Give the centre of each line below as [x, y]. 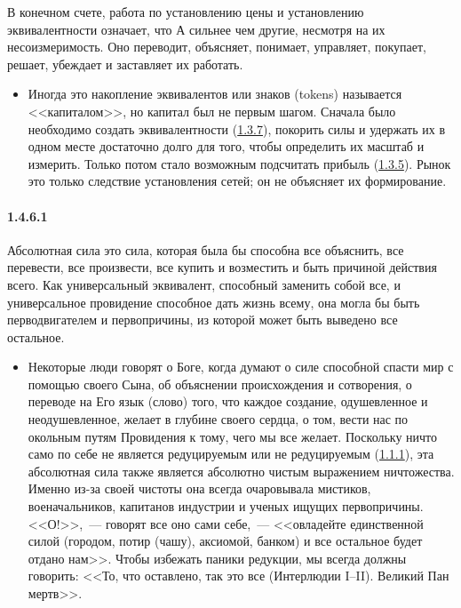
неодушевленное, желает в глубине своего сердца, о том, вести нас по [218, 419]
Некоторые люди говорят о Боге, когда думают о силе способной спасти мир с [241, 367]
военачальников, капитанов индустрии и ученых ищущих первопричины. [226, 506]
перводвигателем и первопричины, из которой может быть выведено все [203, 320]
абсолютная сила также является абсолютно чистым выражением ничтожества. [241, 471]
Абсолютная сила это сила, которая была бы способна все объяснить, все [206, 249]
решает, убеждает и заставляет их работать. [125, 64]
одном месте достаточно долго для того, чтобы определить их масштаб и [226, 146]
